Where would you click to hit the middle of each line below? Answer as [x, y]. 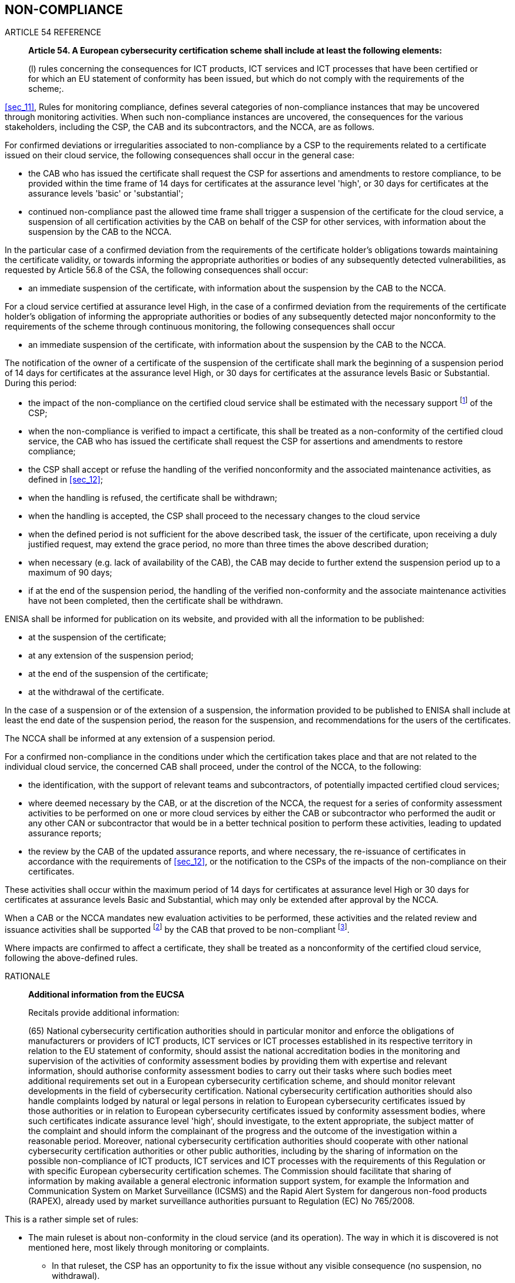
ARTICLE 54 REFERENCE [53, 32]
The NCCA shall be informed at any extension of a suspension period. [140, 739]
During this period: [41, 383]
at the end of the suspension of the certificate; [118, 674]
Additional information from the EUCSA [107, 994]
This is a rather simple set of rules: [72, 1219]
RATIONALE [28, 976]
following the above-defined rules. [72, 958]
